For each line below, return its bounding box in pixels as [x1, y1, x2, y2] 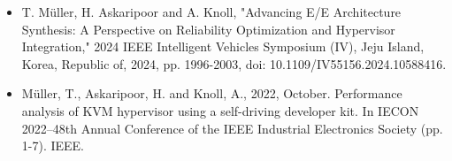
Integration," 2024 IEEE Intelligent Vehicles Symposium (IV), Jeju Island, [21, 37, 425, 56]
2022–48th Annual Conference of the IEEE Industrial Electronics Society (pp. [21, 119, 443, 137]
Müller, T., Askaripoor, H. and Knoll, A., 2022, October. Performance [21, 84, 402, 103]
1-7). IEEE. [21, 136, 85, 155]
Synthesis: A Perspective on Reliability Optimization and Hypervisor [21, 19, 395, 38]
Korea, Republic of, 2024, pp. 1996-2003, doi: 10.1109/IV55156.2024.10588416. [21, 54, 447, 73]
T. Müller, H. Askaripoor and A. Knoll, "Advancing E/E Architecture [21, 3, 402, 20]
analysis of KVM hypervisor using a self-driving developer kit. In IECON [21, 101, 419, 119]
